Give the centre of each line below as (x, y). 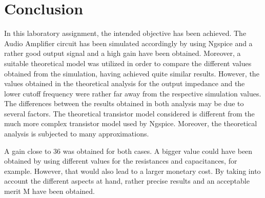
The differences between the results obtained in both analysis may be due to (124, 103)
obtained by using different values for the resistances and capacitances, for (121, 161)
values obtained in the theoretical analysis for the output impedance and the (125, 83)
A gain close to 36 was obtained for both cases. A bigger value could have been (128, 151)
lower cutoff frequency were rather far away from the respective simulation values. (133, 93)
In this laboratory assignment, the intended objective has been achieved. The (125, 33)
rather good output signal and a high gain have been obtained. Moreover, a (123, 53)
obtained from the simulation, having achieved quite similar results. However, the (132, 73)
